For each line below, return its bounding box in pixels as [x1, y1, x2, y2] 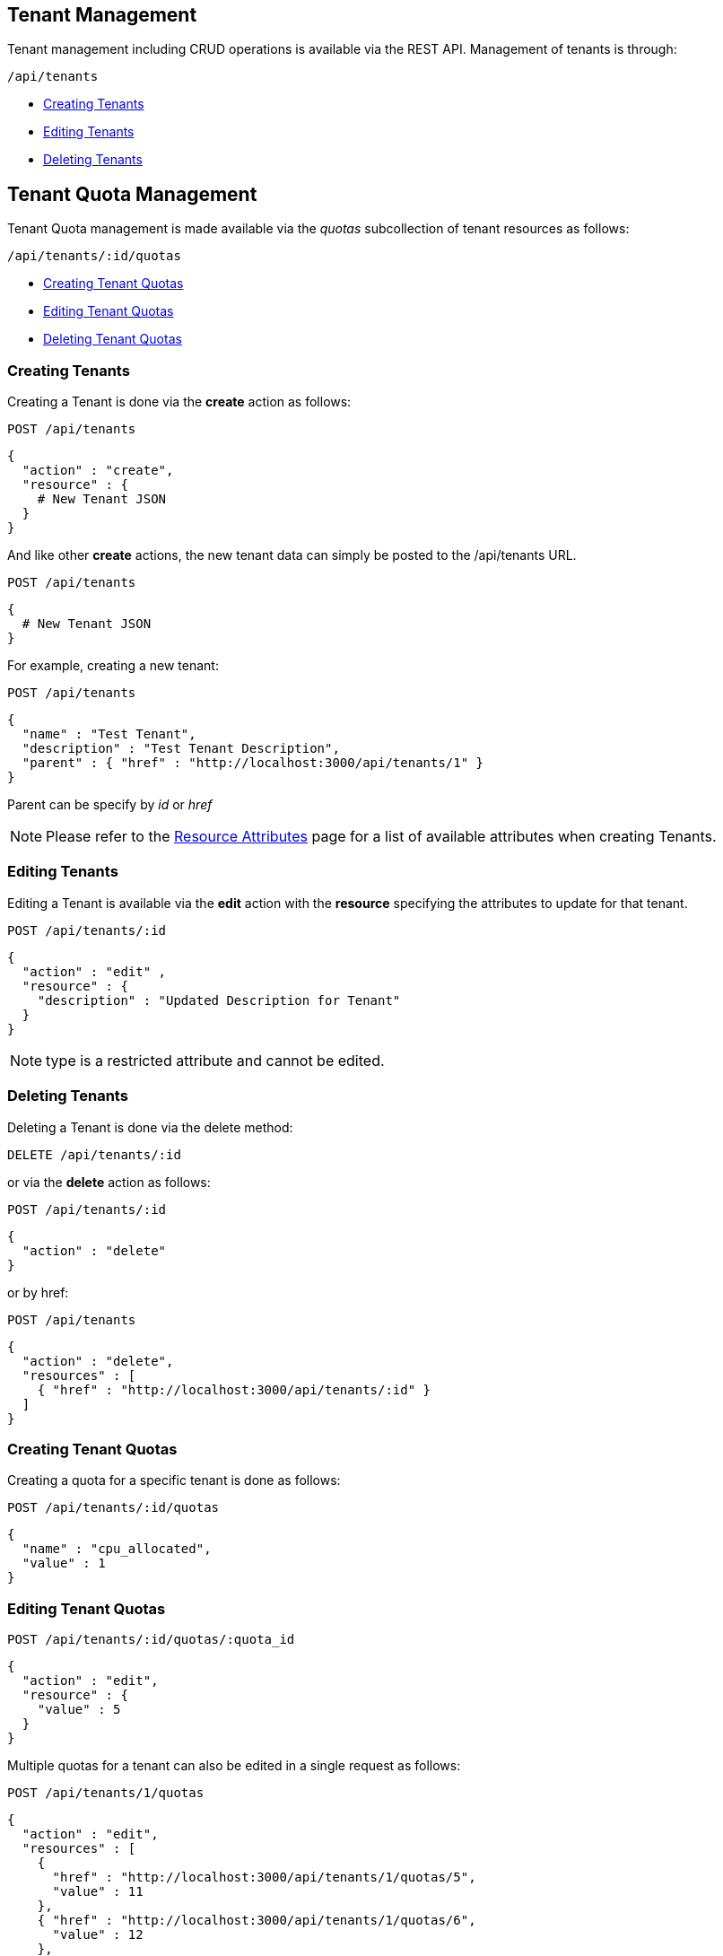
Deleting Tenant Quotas [43, 331, 182, 347]
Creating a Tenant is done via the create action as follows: [7, 394, 352, 410]
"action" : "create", [22, 463, 174, 478]
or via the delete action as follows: [7, 1174, 211, 1190]
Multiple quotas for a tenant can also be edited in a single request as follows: [7, 1758, 461, 1774]
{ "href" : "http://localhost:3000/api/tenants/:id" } [37, 1382, 431, 1397]
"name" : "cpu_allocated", [22, 1541, 212, 1557]
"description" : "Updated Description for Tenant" [37, 992, 401, 1008]
